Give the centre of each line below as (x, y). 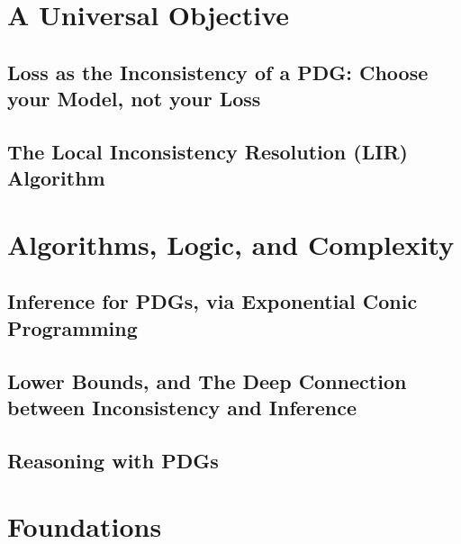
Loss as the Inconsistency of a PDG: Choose (218, 72)
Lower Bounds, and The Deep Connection (207, 381)
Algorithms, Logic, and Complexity (231, 244)
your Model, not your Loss (134, 99)
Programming (72, 327)
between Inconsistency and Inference (182, 408)
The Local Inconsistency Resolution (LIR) (208, 151)
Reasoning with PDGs (113, 460)
